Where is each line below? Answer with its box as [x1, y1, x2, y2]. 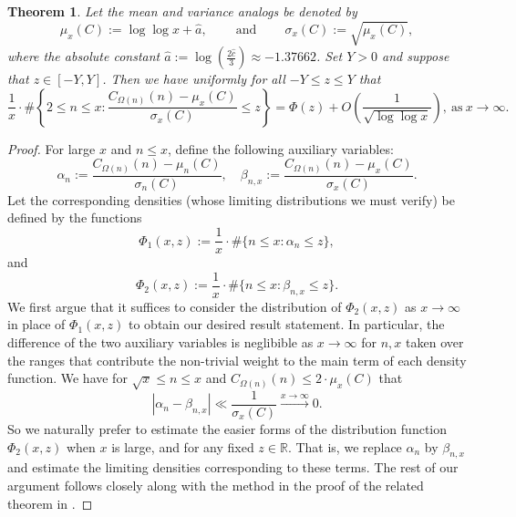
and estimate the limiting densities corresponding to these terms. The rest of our [7, 458, 459, 477]
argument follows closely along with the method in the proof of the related [7, 475, 424, 494]
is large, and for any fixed [111, 437, 254, 456]
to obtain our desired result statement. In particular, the [128, 315, 445, 334]
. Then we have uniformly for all [102, 69, 285, 88]
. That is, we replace [287, 437, 402, 456]
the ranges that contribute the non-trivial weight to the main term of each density [7, 350, 467, 369]
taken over [406, 332, 464, 351]
